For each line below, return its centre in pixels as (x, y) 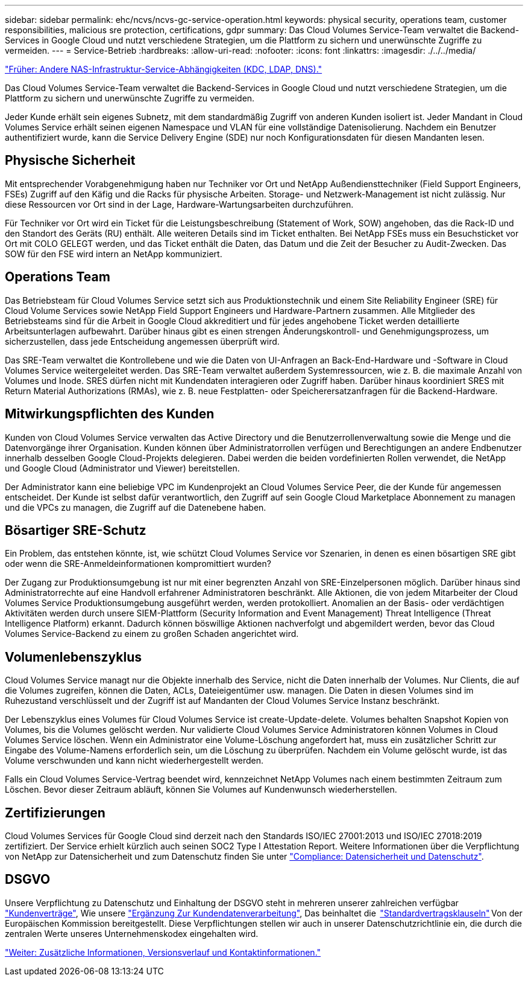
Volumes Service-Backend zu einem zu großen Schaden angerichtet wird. (152, 634)
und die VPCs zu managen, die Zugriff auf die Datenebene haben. (136, 507)
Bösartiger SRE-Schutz (76, 530)
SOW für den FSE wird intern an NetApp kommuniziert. (114, 254)
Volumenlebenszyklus (74, 657)
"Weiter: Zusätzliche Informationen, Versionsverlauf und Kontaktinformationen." (163, 952)
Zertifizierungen (55, 813)
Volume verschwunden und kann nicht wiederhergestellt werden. (134, 761)
